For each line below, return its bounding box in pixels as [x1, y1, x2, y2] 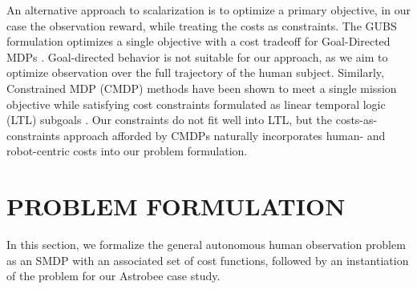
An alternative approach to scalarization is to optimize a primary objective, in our [6, 2, 411, 18]
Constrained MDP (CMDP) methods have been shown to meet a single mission [6, 79, 397, 96]
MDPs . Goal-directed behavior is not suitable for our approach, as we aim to [6, 48, 388, 65]
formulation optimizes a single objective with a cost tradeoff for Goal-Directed [6, 33, 391, 50]
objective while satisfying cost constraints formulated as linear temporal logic [6, 95, 386, 112]
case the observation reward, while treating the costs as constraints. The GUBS [6, 17, 397, 34]
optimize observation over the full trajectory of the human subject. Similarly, [6, 64, 384, 81]
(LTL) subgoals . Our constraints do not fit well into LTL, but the [6, 111, 333, 128]
